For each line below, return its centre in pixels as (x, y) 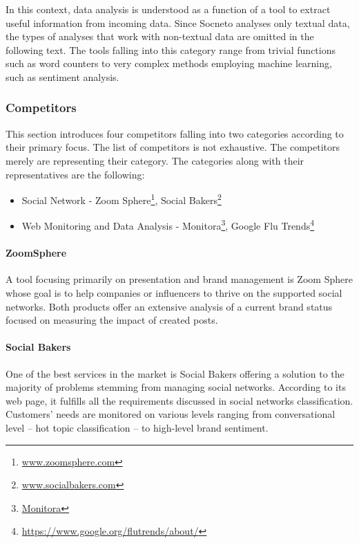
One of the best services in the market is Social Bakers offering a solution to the (175, 373)
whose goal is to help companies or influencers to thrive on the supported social (174, 293)
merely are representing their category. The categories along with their (155, 160)
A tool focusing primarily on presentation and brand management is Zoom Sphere (179, 279)
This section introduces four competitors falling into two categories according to (175, 133)
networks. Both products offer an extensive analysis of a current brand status (169, 306)
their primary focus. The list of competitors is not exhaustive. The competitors (173, 147)
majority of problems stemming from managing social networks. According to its (176, 387)
